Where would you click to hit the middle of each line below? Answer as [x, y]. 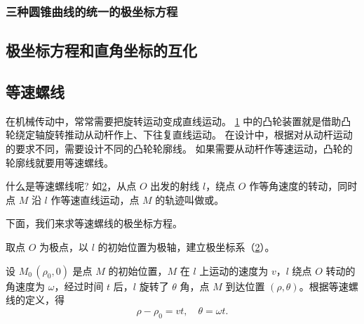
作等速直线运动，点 [95, 199]
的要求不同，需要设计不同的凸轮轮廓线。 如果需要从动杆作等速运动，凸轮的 [179, 149]
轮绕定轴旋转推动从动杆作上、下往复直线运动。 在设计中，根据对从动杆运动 [179, 135]
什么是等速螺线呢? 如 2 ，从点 [71, 186]
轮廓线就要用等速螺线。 [60, 162]
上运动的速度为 [234, 270]
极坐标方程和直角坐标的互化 [101, 50]
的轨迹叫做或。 [190, 199]
